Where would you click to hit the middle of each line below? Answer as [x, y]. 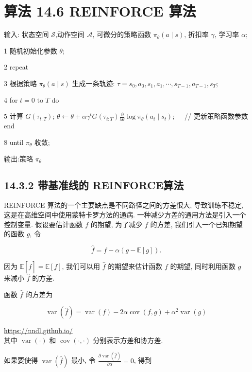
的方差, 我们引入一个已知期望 [197, 224]
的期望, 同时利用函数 [203, 266]
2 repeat [16, 67]
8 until [14, 142]
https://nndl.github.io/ [38, 330]
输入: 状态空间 [26, 34]
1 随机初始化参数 [31, 50]
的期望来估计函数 [135, 266]
